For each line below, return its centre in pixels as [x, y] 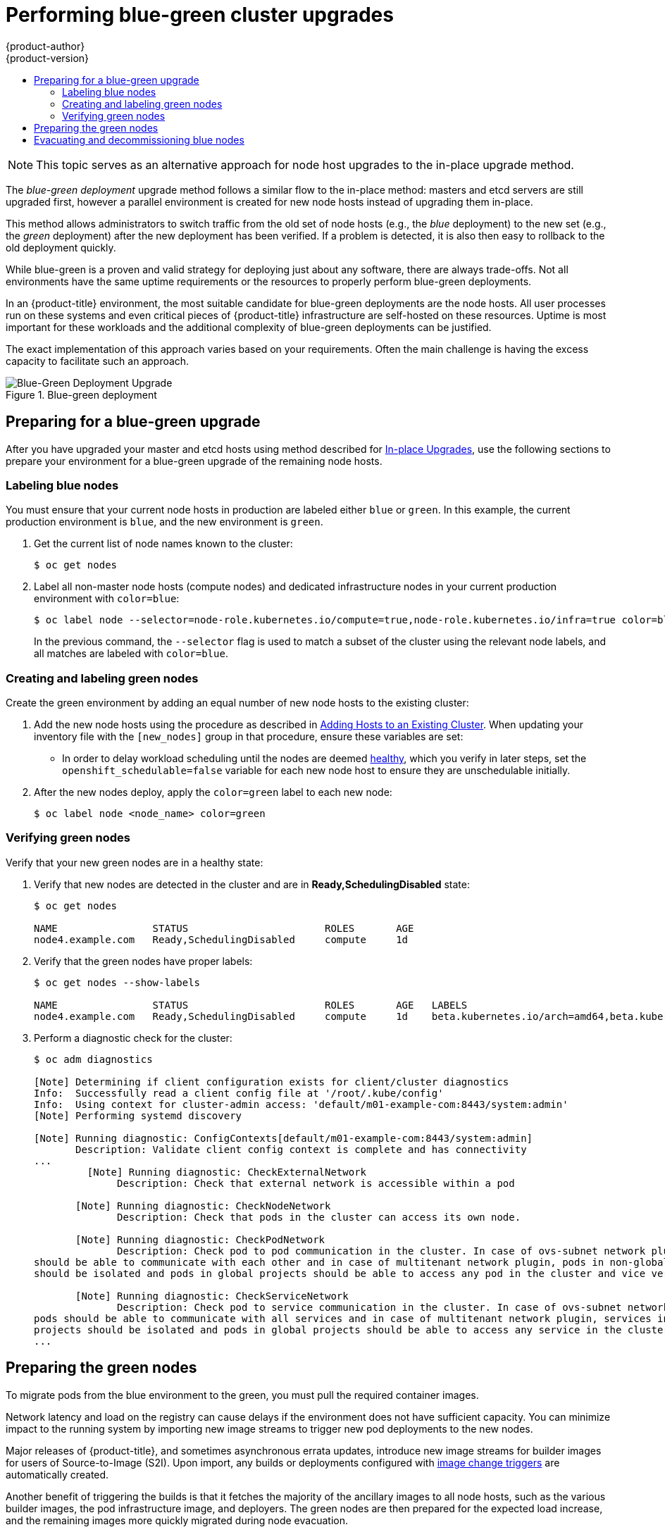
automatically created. [57, 1474]
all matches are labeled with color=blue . [131, 654]
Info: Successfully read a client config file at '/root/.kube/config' [239, 1093]
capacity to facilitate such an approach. [98, 361]
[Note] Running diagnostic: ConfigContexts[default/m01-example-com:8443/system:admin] [284, 1138]
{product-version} [48, 58]
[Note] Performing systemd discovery [138, 1115]
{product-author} [45, 46]
